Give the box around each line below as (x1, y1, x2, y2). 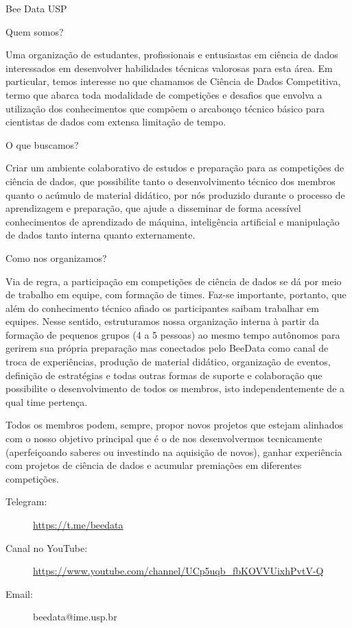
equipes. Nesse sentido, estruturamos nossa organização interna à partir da (5, 314, 320, 328)
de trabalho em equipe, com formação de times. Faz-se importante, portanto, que (5, 287, 347, 302)
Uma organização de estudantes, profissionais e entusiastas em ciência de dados (5, 47, 338, 62)
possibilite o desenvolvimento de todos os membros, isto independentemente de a (5, 381, 345, 396)
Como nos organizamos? (5, 250, 107, 265)
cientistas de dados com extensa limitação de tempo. (5, 114, 226, 129)
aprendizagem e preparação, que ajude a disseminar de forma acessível (5, 201, 301, 215)
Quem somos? (5, 24, 64, 38)
